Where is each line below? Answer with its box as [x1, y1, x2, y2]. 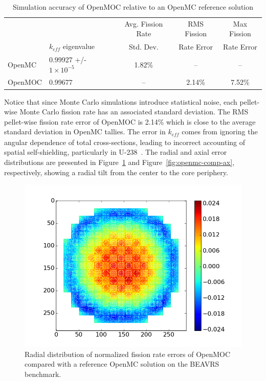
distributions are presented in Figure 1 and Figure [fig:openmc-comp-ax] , [4, 156, 235, 167]
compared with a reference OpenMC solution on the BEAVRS [25, 359, 219, 369]
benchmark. [25, 368, 61, 379]
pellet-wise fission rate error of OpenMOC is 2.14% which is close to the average [4, 116, 256, 127]
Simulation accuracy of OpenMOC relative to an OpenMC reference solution [12, 2, 254, 12]
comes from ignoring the [182, 126, 258, 137]
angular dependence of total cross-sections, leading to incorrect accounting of [4, 136, 246, 147]
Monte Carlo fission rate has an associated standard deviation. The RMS [19, 106, 249, 117]
